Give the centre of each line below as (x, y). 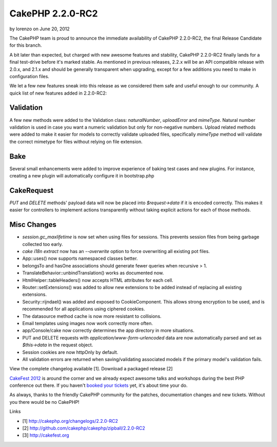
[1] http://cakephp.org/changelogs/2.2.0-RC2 (70, 421)
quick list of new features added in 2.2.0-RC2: (58, 93)
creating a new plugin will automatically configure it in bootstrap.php (82, 176)
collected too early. (43, 244)
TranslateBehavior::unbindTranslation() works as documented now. (93, 273)
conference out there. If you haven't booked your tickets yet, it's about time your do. (98, 385)
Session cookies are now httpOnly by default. (70, 352)
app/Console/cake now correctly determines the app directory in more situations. (108, 330)
